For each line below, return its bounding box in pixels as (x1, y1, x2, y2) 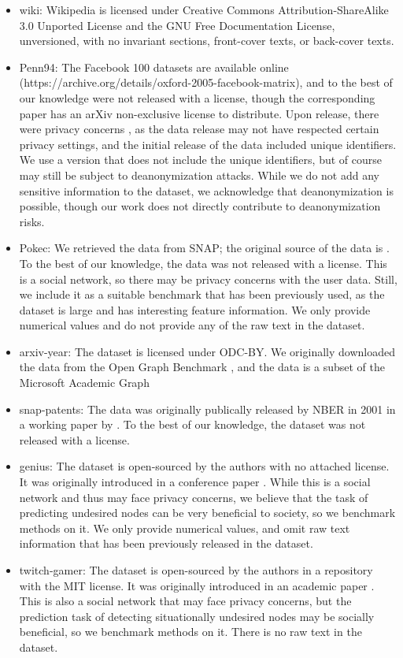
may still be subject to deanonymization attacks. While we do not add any (19, 166, 379, 183)
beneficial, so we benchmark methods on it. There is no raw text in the (19, 623, 362, 640)
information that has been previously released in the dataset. (19, 535, 313, 552)
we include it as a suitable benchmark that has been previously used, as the (19, 286, 385, 303)
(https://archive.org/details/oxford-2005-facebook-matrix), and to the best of (19, 74, 393, 91)
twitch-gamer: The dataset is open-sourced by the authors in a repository (19, 562, 373, 578)
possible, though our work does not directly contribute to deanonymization (19, 198, 381, 214)
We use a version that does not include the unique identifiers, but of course (19, 151, 382, 168)
